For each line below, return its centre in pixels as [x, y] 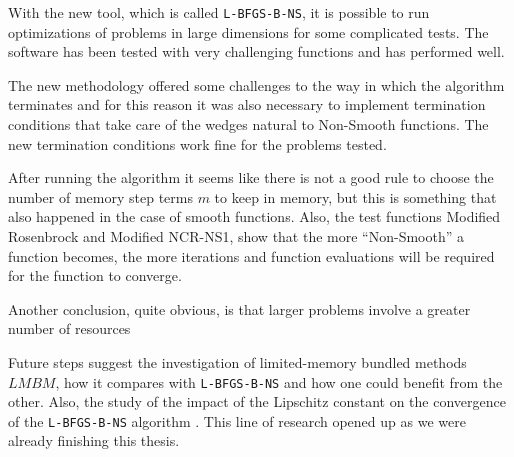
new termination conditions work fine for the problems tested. [197, 143]
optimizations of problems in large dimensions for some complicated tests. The [248, 31]
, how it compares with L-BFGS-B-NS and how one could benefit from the [279, 381]
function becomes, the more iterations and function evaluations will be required [251, 255]
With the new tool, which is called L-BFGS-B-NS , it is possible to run [219, 12]
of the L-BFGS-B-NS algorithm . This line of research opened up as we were [237, 420]
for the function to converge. [95, 275]
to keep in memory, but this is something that [355, 196]
